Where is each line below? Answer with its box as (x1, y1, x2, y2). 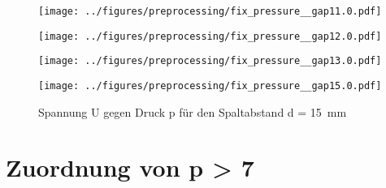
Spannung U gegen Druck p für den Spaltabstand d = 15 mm (38, 103, 347, 120)
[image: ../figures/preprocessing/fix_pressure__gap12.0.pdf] (38, 30, 382, 42)
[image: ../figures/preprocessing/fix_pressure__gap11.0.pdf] (38, 6, 382, 17)
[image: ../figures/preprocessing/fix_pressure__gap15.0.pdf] (38, 79, 382, 92)
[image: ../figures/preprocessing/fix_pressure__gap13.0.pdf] (38, 55, 382, 67)
